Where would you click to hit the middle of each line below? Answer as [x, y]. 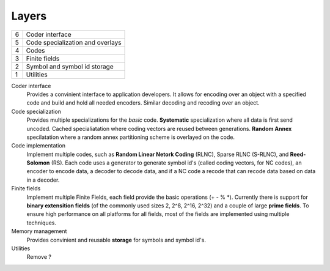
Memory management [39, 231]
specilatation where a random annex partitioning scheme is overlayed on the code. [131, 137]
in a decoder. [43, 180]
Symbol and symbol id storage [70, 66]
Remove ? [39, 257]
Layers [29, 16]
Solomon [38, 163]
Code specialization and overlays [74, 42]
